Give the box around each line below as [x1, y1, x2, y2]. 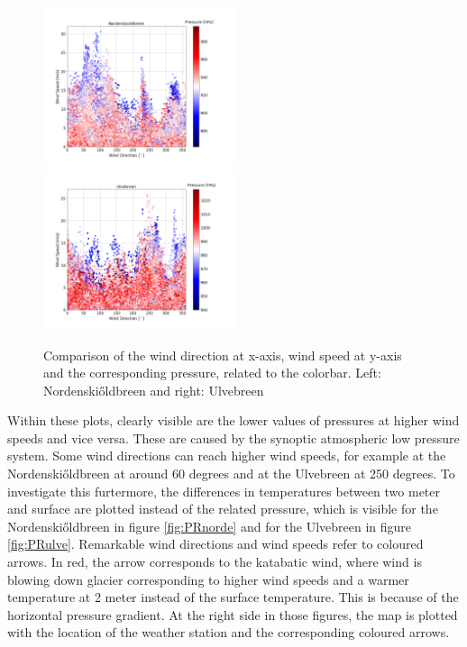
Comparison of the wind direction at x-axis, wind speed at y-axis [43, 345, 402, 364]
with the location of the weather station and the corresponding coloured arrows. [7, 623, 450, 642]
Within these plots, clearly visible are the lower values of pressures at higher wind [7, 411, 460, 430]
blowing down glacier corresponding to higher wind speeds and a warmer [7, 570, 409, 588]
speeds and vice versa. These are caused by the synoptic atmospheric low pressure [7, 428, 460, 447]
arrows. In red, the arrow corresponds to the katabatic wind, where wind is [7, 552, 422, 571]
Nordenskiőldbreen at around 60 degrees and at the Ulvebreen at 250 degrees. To [7, 464, 455, 483]
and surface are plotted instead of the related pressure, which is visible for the [7, 499, 438, 518]
